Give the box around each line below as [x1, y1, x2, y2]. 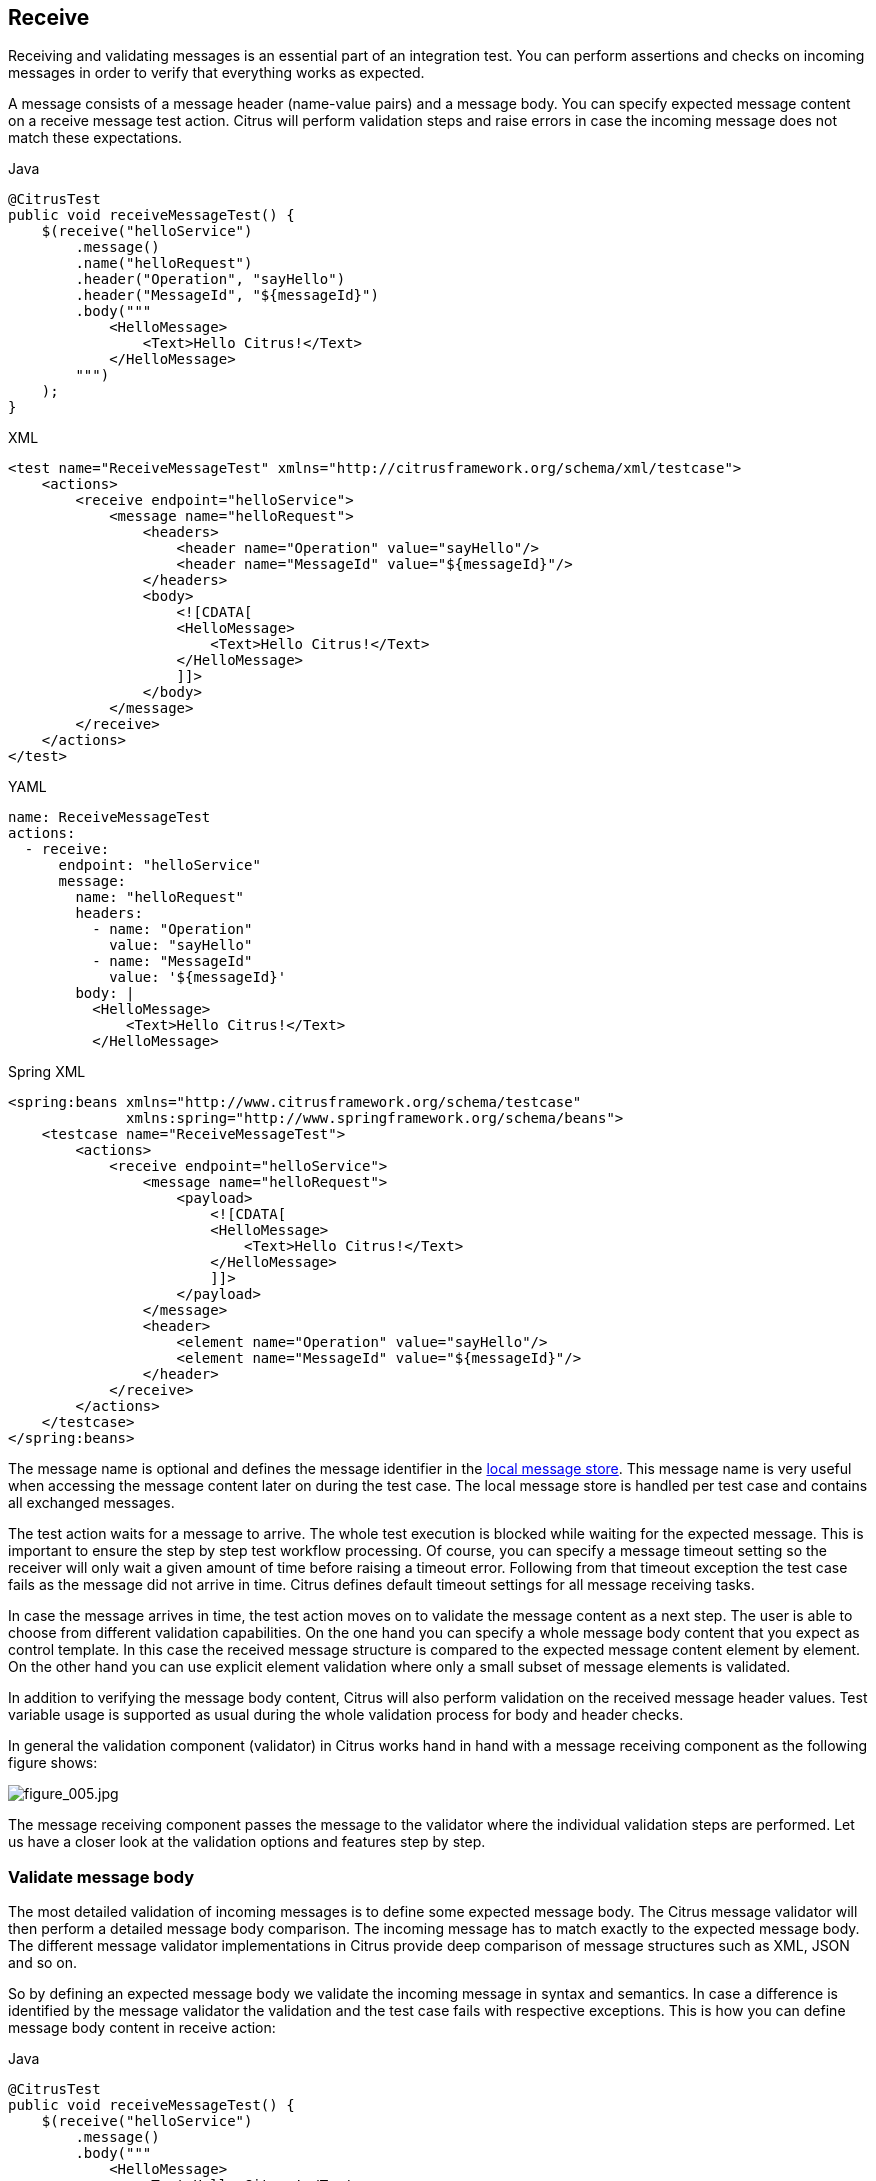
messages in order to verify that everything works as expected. [8, 64, 425, 82]
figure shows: [8, 1754, 98, 1772]
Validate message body [8, 1866, 194, 1887]
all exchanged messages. [8, 1494, 175, 1512]
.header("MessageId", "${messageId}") [75, 287, 379, 304]
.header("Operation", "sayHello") [75, 271, 346, 288]
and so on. [8, 1954, 78, 1972]
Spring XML [8, 1063, 86, 1081]
